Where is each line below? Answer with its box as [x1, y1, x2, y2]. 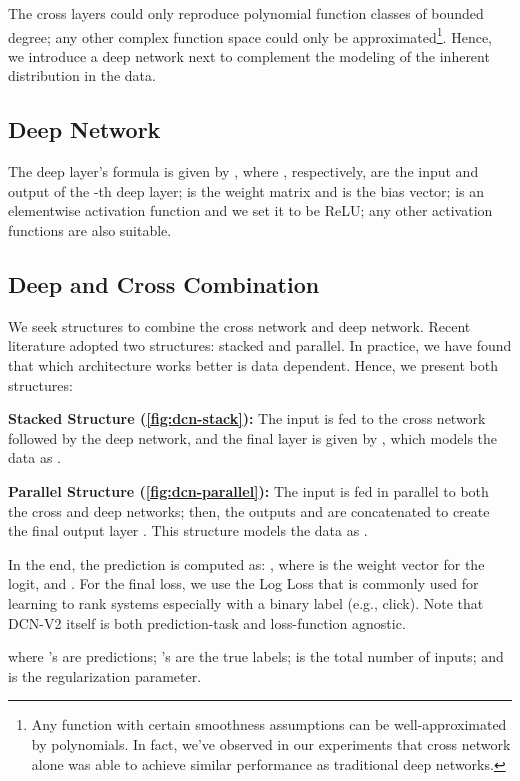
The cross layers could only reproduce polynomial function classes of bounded [8, 3, 484, 23]
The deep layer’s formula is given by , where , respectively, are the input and [8, 161, 479, 182]
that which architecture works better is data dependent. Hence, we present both [8, 355, 499, 375]
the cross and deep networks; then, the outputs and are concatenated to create [8, 500, 490, 521]
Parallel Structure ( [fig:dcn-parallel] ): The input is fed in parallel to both [8, 480, 489, 501]
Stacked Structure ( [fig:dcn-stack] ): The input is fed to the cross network [8, 408, 486, 429]
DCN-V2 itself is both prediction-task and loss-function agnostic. [8, 612, 406, 633]
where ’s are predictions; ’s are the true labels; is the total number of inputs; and [8, 646, 504, 667]
